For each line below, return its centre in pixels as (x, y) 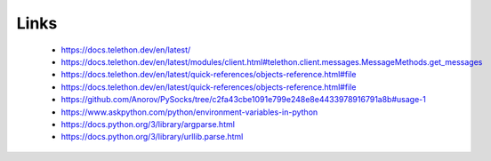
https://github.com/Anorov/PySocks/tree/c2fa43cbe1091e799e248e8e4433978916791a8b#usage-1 (243, 100)
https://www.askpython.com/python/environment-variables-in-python (189, 112)
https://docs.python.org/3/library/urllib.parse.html (152, 137)
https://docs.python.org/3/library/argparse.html (148, 124)
